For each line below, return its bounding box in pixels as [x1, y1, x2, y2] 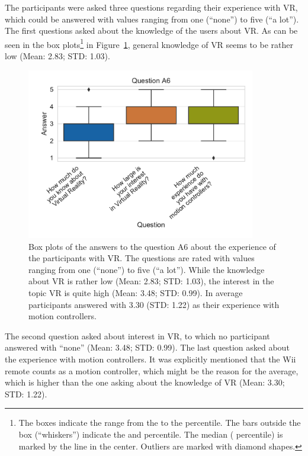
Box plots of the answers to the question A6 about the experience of [28, 240, 276, 252]
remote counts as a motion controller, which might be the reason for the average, [5, 364, 299, 377]
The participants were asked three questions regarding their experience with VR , [5, 1, 298, 13]
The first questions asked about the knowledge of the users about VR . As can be [5, 24, 298, 37]
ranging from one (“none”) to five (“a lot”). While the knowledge [28, 263, 265, 275]
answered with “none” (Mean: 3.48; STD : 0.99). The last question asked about [5, 341, 290, 354]
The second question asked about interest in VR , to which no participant [5, 329, 270, 342]
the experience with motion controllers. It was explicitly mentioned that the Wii [5, 353, 296, 365]
